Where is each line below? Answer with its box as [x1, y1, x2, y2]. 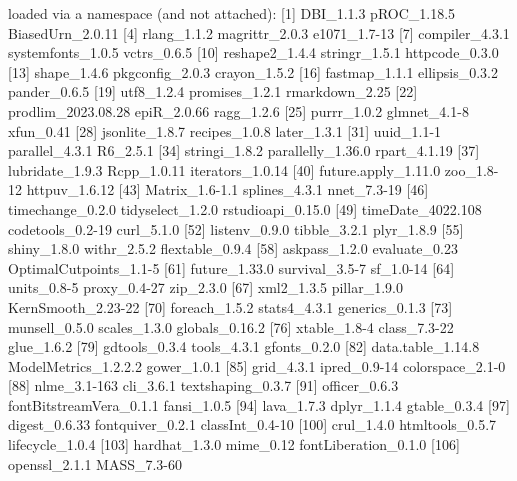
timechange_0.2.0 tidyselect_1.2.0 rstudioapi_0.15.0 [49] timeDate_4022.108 [8, 198, 482, 219]
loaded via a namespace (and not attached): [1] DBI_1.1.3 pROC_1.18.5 [8, 3, 456, 23]
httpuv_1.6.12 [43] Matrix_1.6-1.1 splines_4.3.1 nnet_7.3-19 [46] [26, 179, 429, 200]
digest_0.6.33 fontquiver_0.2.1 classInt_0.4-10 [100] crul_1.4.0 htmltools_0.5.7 [8, 414, 497, 435]
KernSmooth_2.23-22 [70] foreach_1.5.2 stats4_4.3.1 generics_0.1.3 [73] [8, 296, 453, 317]
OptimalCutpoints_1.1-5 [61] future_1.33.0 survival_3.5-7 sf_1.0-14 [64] [8, 257, 455, 278]
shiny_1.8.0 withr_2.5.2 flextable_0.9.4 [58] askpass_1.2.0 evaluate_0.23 [8, 238, 458, 259]
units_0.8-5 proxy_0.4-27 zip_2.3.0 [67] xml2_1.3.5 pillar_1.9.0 [8, 277, 403, 298]
